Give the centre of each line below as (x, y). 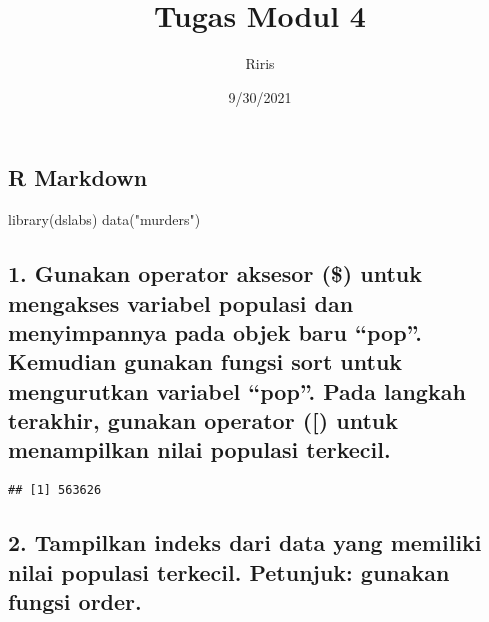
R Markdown (78, 177)
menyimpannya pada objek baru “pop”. (215, 331)
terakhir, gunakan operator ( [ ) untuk (203, 420)
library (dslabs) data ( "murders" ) (104, 219)
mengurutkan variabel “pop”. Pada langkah (237, 390)
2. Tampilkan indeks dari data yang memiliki (245, 542)
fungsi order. (75, 601)
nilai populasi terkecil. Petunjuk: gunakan (229, 571)
